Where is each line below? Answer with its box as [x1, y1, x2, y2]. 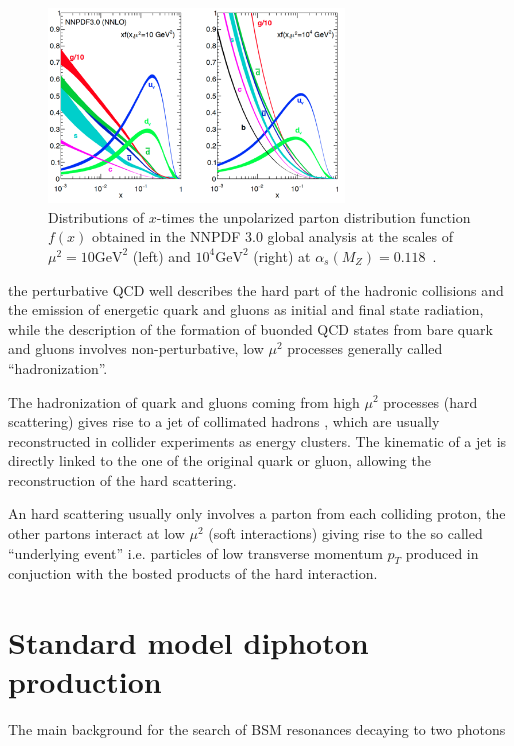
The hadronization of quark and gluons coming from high [8, 391, 360, 412]
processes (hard [383, 391, 478, 412]
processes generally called [287, 338, 443, 359]
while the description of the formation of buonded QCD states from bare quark [8, 318, 493, 339]
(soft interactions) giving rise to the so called [208, 523, 483, 544]
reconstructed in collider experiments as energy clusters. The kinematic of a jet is [8, 430, 507, 451]
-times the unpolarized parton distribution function [156, 206, 471, 227]
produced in [405, 542, 479, 563]
